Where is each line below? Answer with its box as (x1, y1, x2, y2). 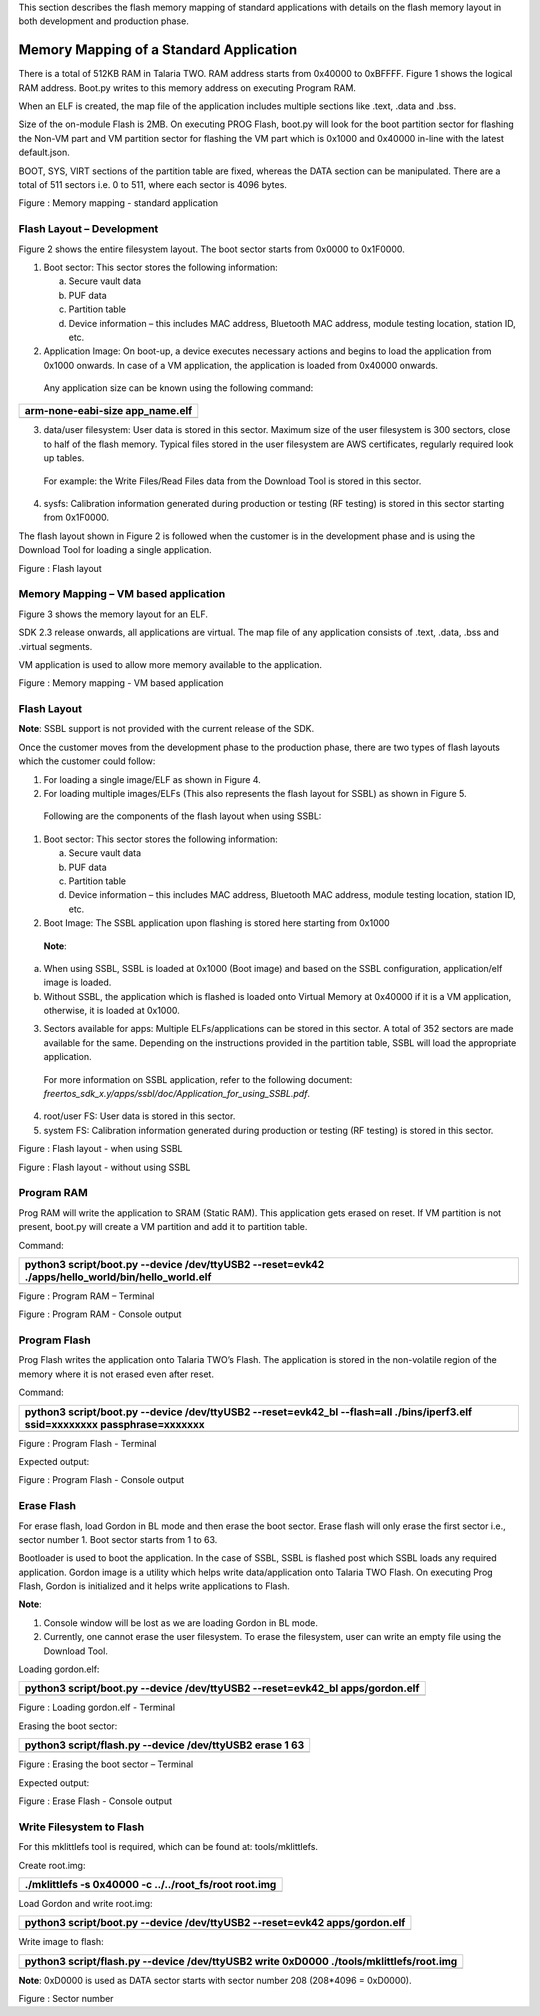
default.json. (18, 146, 70, 159)
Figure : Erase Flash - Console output (18, 1795, 173, 1807)
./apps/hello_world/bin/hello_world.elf (24, 1270, 212, 1284)
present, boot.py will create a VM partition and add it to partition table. (18, 1221, 308, 1233)
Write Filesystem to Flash (18, 1820, 145, 1834)
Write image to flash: (18, 1936, 104, 1948)
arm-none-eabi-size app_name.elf (24, 404, 193, 418)
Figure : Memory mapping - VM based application (18, 677, 224, 689)
